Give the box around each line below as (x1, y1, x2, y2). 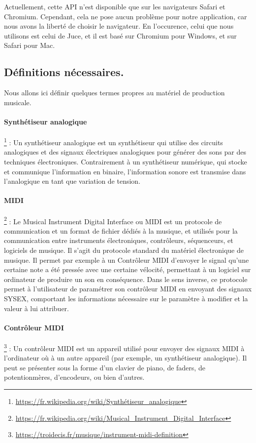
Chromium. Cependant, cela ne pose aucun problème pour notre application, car (4, 11, 247, 21)
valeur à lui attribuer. (4, 303, 69, 313)
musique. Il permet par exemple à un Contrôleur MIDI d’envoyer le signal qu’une (4, 254, 249, 265)
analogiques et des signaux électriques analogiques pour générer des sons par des (4, 147, 247, 157)
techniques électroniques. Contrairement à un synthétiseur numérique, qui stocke (4, 157, 247, 166)
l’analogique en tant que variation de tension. (4, 176, 141, 186)
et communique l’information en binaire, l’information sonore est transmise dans (4, 166, 246, 176)
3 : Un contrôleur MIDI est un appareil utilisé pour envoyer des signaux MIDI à (4, 341, 245, 353)
